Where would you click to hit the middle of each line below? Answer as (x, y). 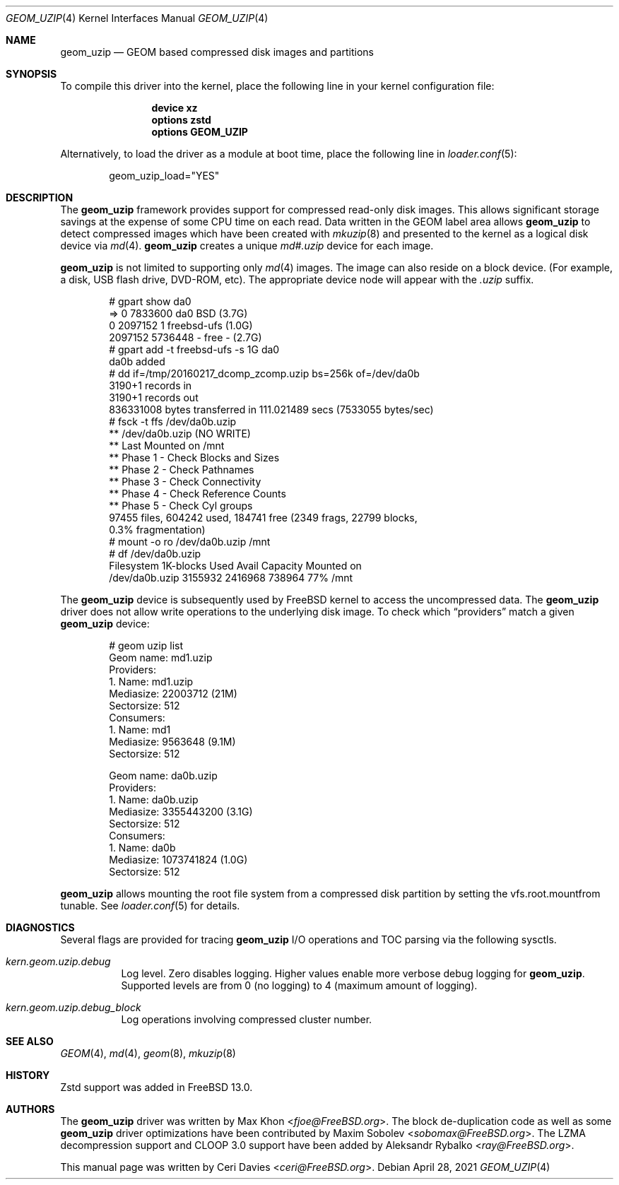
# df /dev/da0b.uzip (155, 554)
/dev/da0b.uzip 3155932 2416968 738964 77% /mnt (231, 578)
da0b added (137, 361)
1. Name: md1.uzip (151, 682)
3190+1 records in (151, 385)
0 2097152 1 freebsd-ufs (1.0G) (181, 325)
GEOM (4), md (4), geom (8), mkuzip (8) (148, 1053)
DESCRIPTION (40, 197)
